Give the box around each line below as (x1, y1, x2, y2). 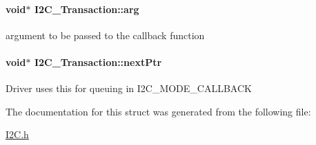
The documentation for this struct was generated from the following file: (6, 104, 311, 118)
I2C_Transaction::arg (34, 1, 139, 16)
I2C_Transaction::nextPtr (34, 54, 162, 69)
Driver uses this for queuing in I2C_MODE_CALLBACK (6, 81, 252, 96)
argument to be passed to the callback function (6, 27, 205, 42)
